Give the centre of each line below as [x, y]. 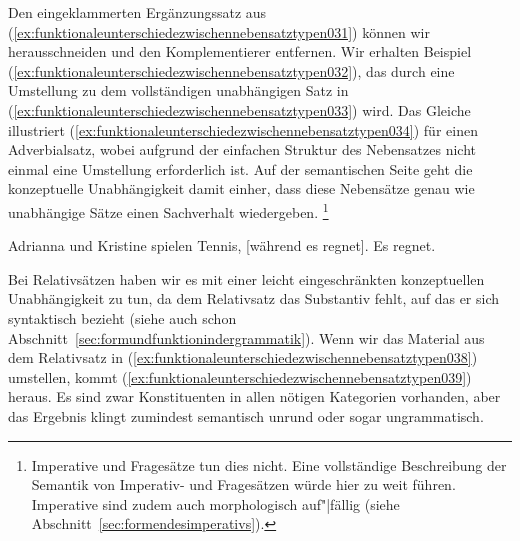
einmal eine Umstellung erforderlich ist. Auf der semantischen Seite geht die [240, 168]
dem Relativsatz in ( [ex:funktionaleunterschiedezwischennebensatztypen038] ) [243, 357]
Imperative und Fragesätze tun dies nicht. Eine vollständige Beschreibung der [269, 464]
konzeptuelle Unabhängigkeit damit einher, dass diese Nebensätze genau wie [241, 188]
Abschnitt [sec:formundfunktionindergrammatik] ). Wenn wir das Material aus [246, 337]
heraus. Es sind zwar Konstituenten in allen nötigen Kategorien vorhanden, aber [254, 396]
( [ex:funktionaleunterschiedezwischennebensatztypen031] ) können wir [219, 31]
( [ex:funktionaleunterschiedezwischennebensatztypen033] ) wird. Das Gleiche [239, 109]
